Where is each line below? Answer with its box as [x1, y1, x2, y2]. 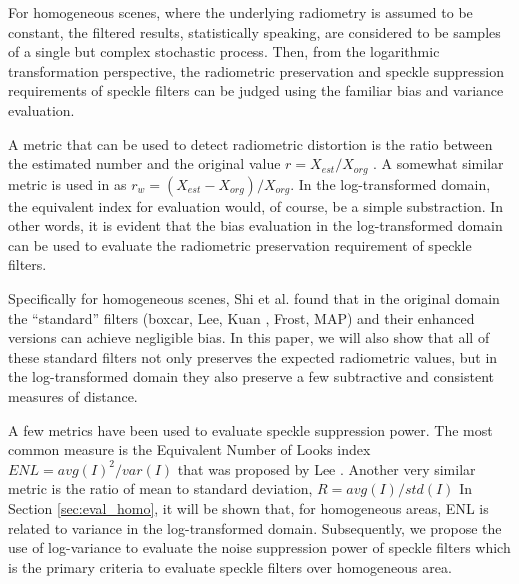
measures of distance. [8, 385, 138, 406]
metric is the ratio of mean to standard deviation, [8, 478, 313, 499]
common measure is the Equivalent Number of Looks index [8, 439, 371, 460]
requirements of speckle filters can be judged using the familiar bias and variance [8, 80, 504, 101]
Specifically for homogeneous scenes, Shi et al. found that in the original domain [8, 287, 500, 308]
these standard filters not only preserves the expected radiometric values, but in [8, 346, 498, 367]
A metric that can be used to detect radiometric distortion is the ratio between [8, 133, 493, 154]
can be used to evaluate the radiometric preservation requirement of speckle [8, 234, 472, 255]
